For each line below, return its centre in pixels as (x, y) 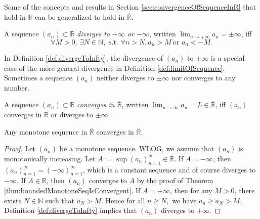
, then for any (191, 190)
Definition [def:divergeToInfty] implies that (71, 210)
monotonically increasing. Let (50, 158)
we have (184, 200)
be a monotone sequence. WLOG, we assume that (137, 148)
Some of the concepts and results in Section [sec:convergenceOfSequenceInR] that (130, 7)
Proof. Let (20, 148)
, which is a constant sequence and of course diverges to (169, 169)
